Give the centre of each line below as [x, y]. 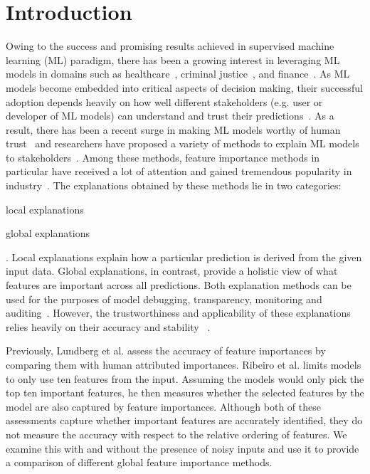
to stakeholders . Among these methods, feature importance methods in [163, 157]
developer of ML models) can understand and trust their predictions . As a [170, 116]
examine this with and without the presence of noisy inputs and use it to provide [183, 448]
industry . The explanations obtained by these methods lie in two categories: [174, 185]
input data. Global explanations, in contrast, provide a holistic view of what [172, 271]
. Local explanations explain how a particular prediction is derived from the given [184, 257]
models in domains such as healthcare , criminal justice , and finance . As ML [178, 74]
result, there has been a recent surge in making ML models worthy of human [173, 129]
